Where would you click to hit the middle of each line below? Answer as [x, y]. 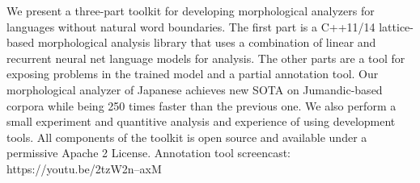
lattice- [396, 26]
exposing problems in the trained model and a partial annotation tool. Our [193, 74]
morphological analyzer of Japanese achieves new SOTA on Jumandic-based [195, 89]
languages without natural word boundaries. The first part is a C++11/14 [191, 26]
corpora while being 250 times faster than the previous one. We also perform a [202, 105]
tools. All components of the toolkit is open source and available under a [187, 137]
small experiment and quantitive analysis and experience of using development [201, 121]
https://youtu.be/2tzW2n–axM [84, 168]
